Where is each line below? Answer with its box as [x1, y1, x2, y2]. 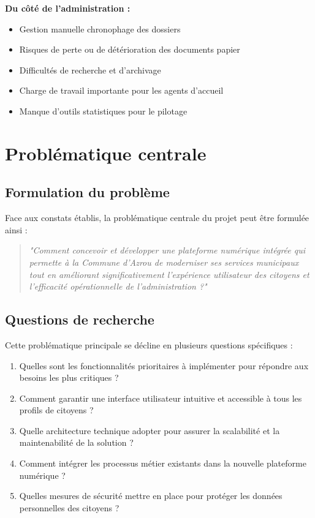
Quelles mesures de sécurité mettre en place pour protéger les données [19, 489, 283, 502]
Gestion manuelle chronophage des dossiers [19, 22, 181, 35]
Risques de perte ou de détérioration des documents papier [19, 43, 240, 56]
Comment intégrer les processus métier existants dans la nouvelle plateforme [19, 457, 306, 470]
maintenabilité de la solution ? [19, 436, 134, 449]
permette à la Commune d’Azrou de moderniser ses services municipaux [29, 255, 299, 268]
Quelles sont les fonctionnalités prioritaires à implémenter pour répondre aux [19, 359, 309, 372]
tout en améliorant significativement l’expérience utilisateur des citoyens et [29, 268, 309, 280]
